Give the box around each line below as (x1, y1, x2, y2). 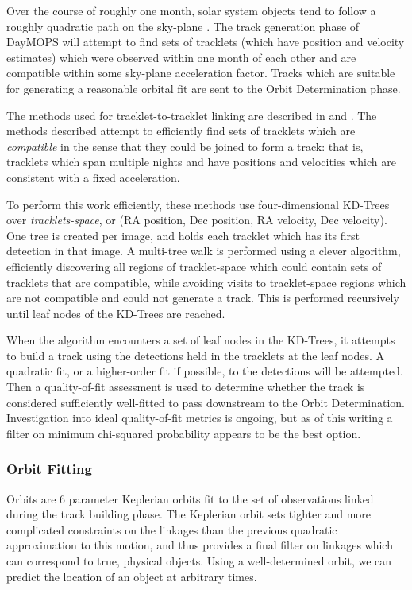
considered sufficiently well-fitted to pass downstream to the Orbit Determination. (6, 394, 405, 410)
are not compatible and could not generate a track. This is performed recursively (6, 289, 399, 306)
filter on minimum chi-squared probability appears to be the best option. (6, 425, 361, 441)
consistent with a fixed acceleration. (6, 169, 180, 185)
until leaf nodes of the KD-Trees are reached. (6, 305, 225, 321)
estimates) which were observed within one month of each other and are (6, 49, 356, 65)
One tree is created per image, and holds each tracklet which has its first (6, 227, 360, 243)
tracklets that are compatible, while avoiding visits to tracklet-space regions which (6, 274, 406, 290)
